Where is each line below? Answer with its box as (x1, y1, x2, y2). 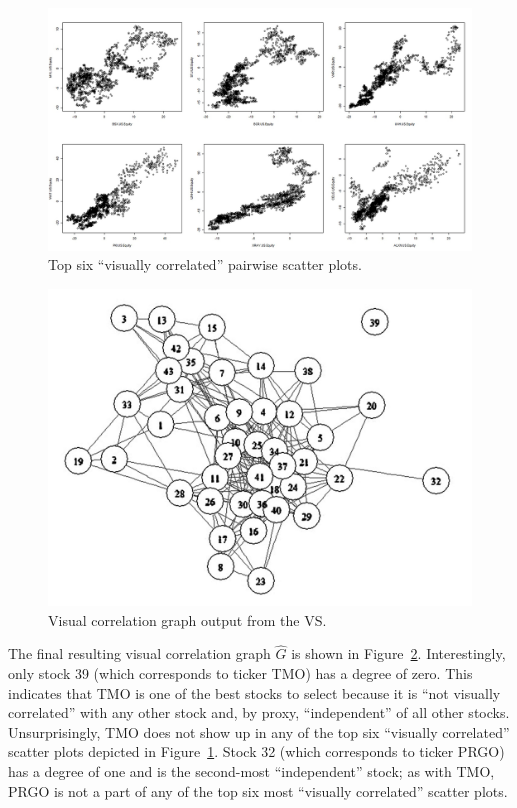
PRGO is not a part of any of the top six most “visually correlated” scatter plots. (8, 780, 508, 801)
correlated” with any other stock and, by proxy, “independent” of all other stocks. (8, 702, 510, 723)
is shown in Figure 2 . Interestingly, (291, 643, 506, 664)
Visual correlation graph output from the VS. (48, 609, 327, 630)
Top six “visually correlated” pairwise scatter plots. (48, 254, 362, 275)
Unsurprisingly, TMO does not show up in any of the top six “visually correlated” (8, 721, 510, 742)
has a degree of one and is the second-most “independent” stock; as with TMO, (8, 760, 495, 781)
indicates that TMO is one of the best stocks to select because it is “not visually (8, 682, 501, 703)
